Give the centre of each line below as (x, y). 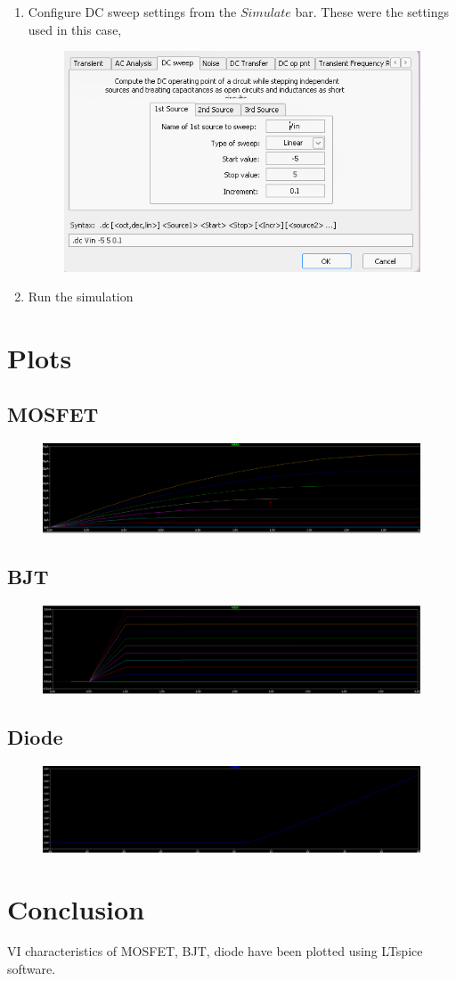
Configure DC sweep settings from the (132, 12)
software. (32, 969)
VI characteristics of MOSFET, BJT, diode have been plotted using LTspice (215, 951)
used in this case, (75, 29)
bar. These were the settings (372, 12)
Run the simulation (81, 297)
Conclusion (76, 908)
